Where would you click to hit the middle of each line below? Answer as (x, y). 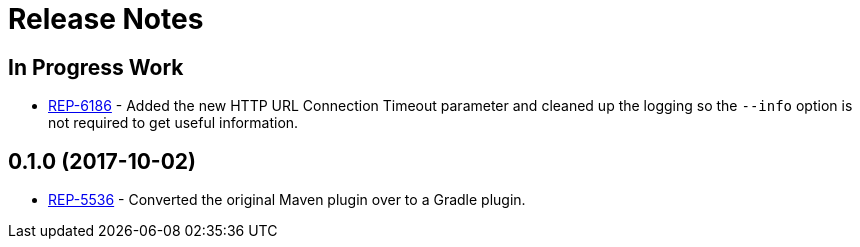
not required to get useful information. (173, 123)
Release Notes (106, 19)
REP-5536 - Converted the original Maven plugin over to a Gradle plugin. (287, 200)
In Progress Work (96, 67)
